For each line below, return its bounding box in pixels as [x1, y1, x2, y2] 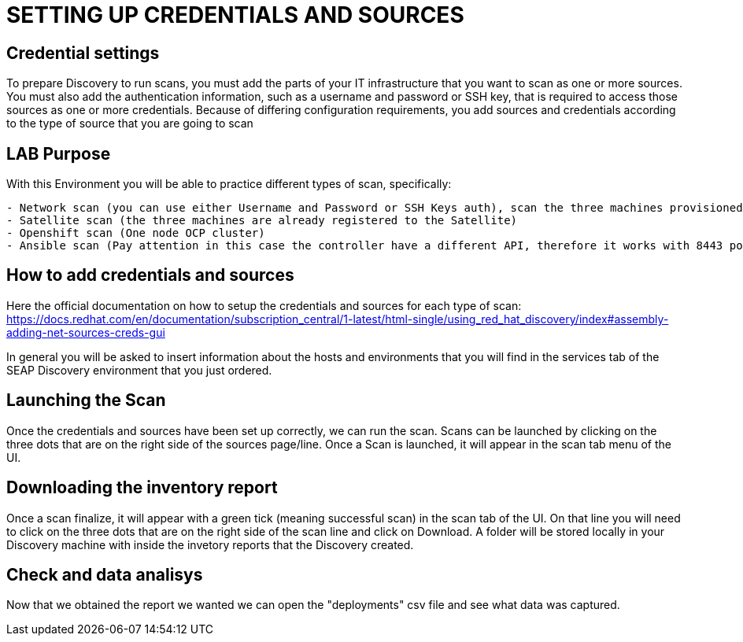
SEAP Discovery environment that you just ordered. [6, 363, 272, 377]
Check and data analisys [6, 564, 203, 585]
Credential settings [6, 42, 160, 63]
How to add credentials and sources [6, 265, 294, 286]
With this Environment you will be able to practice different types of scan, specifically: [6, 177, 452, 191]
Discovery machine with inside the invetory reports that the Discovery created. [6, 537, 414, 552]
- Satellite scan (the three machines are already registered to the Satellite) [6, 214, 518, 227]
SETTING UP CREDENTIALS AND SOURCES [6, 2, 464, 28]
